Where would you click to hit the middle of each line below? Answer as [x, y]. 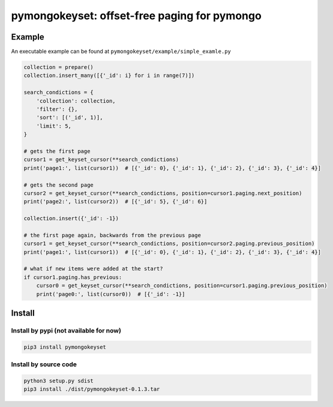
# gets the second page [59, 185]
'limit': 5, [54, 126]
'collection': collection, [76, 101]
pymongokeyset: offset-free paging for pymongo [136, 16]
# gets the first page [57, 151]
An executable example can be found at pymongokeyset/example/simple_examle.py [121, 52]
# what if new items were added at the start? [93, 269]
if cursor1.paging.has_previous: [73, 277]
